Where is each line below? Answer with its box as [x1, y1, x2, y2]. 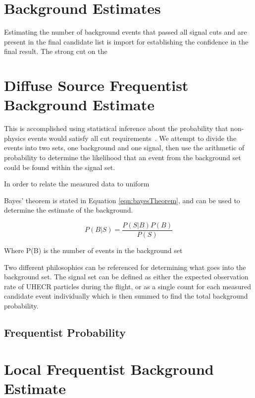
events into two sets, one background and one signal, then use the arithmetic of [4, 142, 245, 153]
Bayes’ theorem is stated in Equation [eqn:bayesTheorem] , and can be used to [4, 195, 240, 205]
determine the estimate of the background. [4, 205, 133, 215]
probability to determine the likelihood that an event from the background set [4, 152, 241, 162]
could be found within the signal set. [4, 162, 115, 172]
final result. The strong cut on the [4, 46, 107, 56]
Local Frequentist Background [4, 358, 214, 379]
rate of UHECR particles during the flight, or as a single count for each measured [4, 281, 252, 291]
